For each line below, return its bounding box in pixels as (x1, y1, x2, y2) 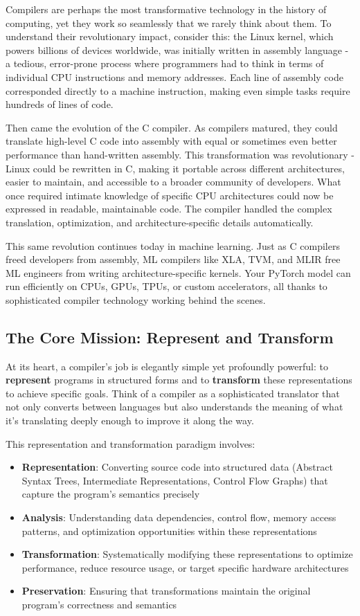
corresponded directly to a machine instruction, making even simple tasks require (6, 83, 350, 98)
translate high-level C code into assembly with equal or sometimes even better (6, 134, 337, 148)
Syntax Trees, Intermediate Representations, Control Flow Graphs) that (21, 473, 328, 487)
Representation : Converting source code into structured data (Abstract (21, 460, 333, 474)
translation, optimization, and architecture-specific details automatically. (6, 215, 314, 229)
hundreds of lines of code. (6, 97, 114, 111)
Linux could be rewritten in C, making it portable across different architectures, (6, 161, 345, 175)
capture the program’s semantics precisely (21, 487, 200, 501)
